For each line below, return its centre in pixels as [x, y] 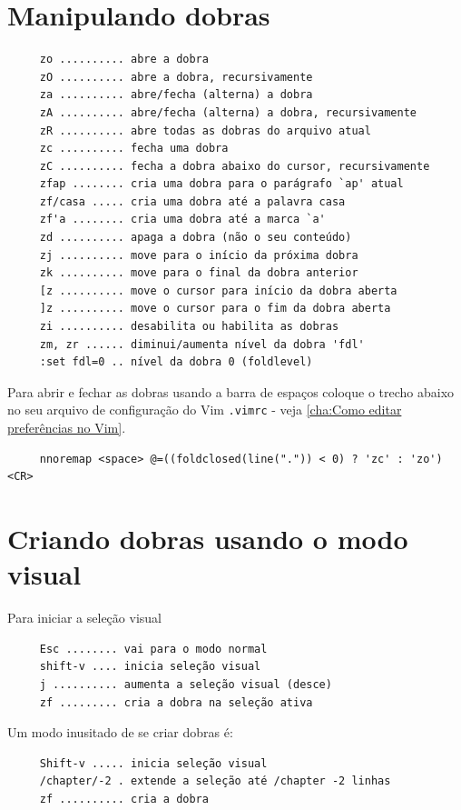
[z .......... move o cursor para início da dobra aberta [218, 290]
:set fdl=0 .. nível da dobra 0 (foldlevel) [176, 362]
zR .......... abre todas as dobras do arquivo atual [205, 130]
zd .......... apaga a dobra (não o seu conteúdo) [196, 238]
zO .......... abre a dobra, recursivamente [176, 77]
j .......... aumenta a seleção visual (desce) [186, 684]
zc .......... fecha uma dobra [134, 149]
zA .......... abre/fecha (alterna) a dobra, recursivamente [228, 112]
